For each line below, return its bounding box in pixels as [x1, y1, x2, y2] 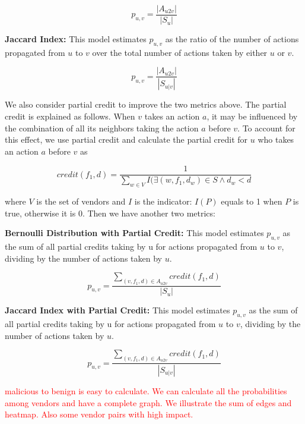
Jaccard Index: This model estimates [5, 33, 147, 45]
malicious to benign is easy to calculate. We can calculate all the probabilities [5, 384, 287, 397]
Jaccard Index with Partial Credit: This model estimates [5, 304, 230, 316]
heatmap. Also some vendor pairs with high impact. [5, 408, 193, 420]
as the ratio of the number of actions [165, 33, 299, 45]
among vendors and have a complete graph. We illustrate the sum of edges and [5, 396, 292, 409]
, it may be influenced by [206, 109, 298, 122]
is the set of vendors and [36, 195, 126, 208]
